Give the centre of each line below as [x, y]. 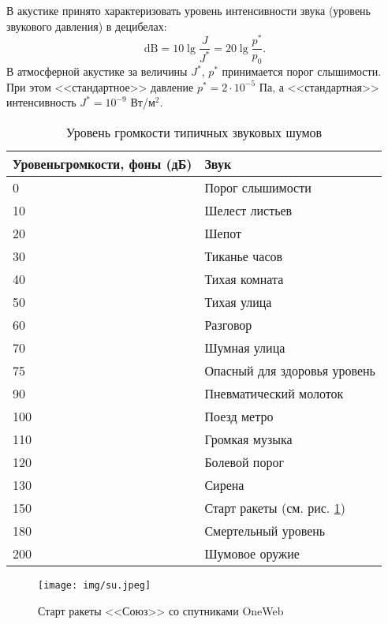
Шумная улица [245, 347]
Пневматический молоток [274, 393]
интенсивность [41, 102]
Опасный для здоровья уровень [290, 370]
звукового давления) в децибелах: [87, 26]
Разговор [228, 324]
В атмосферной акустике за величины [97, 71]
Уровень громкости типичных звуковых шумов [194, 132]
